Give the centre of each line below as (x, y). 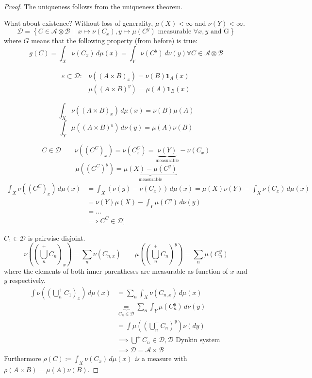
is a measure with (161, 358)
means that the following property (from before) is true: (114, 41)
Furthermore (23, 358)
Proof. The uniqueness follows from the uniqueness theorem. (93, 6)
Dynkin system (198, 340)
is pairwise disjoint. (57, 238)
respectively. (27, 280)
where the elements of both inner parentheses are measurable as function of (116, 271)
